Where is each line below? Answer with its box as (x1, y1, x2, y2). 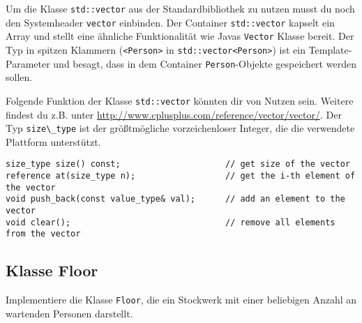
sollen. (6, 70, 33, 84)
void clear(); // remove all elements (6, 217, 335, 227)
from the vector (6, 229, 81, 239)
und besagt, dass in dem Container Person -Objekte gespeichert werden (53, 56, 356, 70)
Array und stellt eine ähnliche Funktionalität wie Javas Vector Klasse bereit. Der (6, 29, 354, 43)
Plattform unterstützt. (6, 134, 101, 149)
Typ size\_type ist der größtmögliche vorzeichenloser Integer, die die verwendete (6, 121, 355, 135)
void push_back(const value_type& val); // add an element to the (6, 194, 345, 204)
